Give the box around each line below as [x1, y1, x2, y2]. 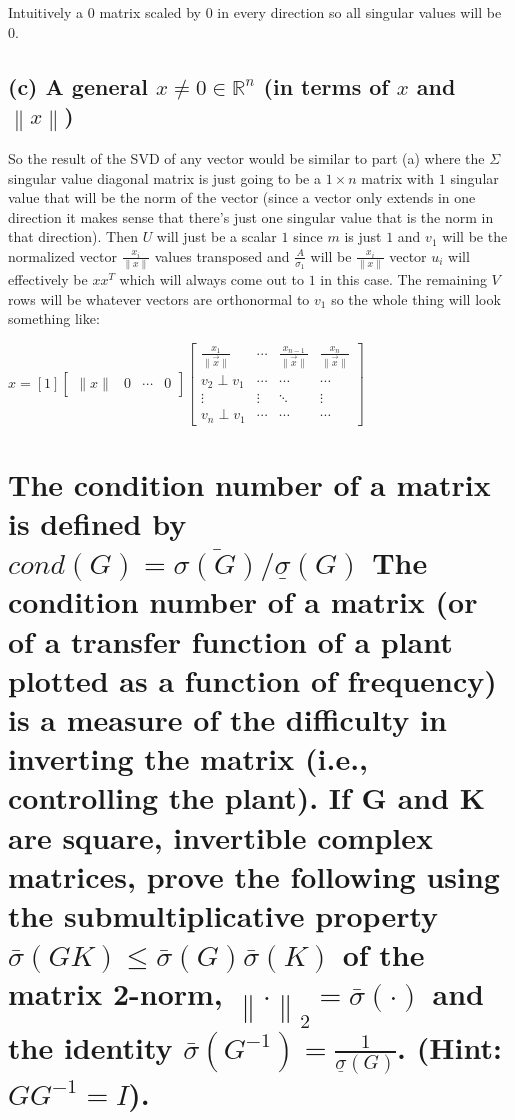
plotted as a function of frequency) [8, 659, 497, 700]
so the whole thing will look [331, 288, 501, 309]
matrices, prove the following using [8, 855, 500, 896]
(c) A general [8, 70, 148, 101]
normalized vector [8, 245, 117, 266]
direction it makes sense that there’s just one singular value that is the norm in [8, 206, 494, 227]
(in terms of [263, 70, 389, 101]
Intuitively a [8, 2, 84, 22]
